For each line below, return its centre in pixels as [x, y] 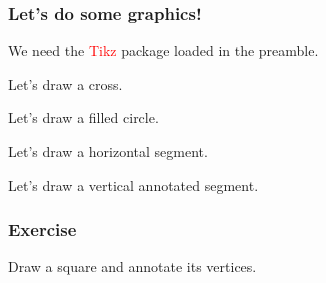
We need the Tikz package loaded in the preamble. [163, 50]
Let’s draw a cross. [65, 83]
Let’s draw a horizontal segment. [108, 151]
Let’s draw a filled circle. [83, 117]
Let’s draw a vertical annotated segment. [133, 184]
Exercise [42, 229]
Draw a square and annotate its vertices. [132, 266]
